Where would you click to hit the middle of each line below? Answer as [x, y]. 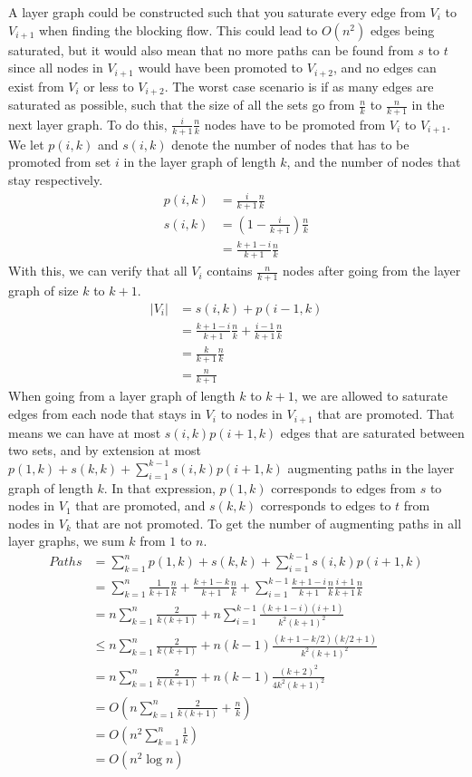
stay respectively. [56, 179]
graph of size [43, 290]
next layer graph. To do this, [88, 124]
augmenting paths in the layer [371, 467]
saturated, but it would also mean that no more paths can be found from [211, 49]
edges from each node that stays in [105, 414]
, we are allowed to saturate [371, 396]
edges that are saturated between [372, 432]
